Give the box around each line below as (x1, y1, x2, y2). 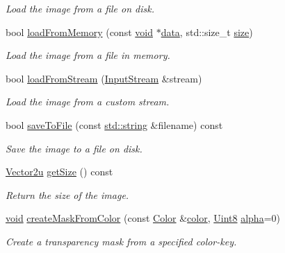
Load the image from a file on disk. (6, 1, 155, 15)
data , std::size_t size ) (161, 24, 253, 39)
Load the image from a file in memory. (6, 48, 170, 62)
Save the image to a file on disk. (6, 141, 142, 155)
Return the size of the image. (6, 187, 129, 202)
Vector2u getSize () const (6, 164, 113, 179)
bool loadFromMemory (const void (6, 24, 153, 39)
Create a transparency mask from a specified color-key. (6, 234, 237, 248)
